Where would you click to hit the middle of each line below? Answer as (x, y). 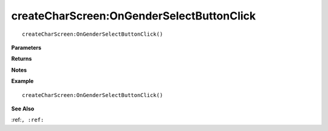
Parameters (26, 47)
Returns (22, 59)
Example (22, 81)
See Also (23, 109)
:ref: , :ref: (28, 120)
